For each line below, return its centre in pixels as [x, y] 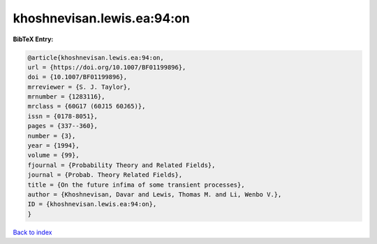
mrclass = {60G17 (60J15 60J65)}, [87, 106]
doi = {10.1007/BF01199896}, [77, 77]
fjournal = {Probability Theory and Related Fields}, [121, 165]
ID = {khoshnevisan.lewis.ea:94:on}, [92, 204]
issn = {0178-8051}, [62, 116]
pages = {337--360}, [62, 126]
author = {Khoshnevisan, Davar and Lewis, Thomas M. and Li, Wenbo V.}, [155, 195]
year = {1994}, [53, 146]
